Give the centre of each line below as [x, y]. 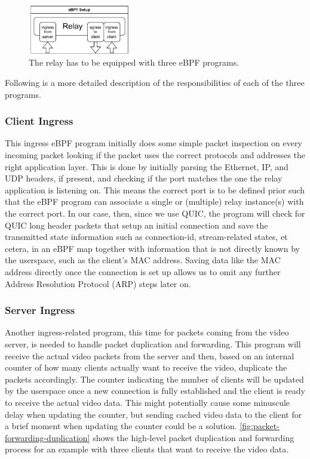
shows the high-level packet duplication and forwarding [194, 437]
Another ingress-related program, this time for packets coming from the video [147, 332]
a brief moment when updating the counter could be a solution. [121, 426]
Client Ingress [39, 121]
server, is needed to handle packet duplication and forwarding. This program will [153, 344]
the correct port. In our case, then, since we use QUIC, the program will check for [155, 213]
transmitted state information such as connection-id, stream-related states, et [146, 237]
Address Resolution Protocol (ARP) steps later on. [98, 283]
